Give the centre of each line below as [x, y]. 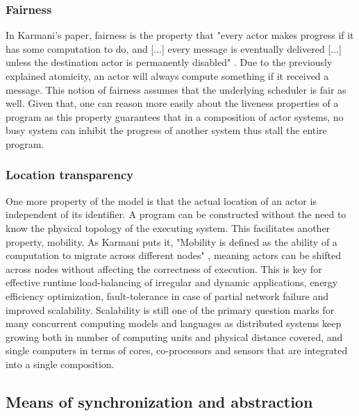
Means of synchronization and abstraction [159, 401]
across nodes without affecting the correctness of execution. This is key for [164, 268]
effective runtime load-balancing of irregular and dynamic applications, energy [172, 282]
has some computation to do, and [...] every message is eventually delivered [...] [174, 48]
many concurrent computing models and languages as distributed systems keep [174, 323]
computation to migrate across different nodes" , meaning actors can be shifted [173, 255]
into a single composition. [60, 364]
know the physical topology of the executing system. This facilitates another [168, 227]
